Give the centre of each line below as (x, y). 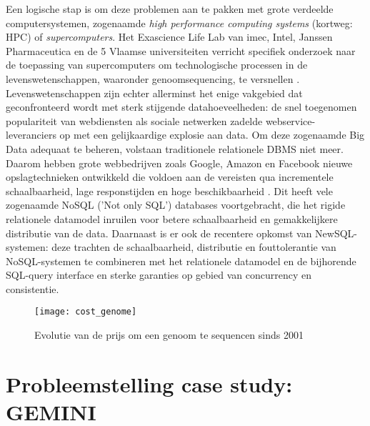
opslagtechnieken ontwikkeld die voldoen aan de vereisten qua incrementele (170, 177)
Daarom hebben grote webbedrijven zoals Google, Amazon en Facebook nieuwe (179, 163)
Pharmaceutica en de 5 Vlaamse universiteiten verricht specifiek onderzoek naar (181, 50)
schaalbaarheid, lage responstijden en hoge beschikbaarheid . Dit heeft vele (169, 190)
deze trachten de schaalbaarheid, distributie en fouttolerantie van (194, 247)
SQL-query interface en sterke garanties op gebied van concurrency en (159, 275)
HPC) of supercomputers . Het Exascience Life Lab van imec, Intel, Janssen (169, 37)
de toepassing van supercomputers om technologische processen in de (157, 65)
